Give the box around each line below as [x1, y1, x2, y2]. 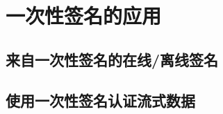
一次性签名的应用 [6, 1, 162, 30]
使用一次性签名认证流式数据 [6, 89, 195, 111]
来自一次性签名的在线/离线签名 [6, 48, 219, 70]
